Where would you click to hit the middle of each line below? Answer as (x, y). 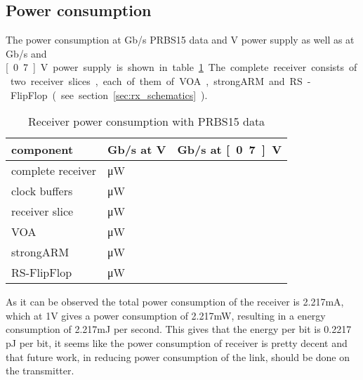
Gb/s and (26, 53)
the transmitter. (40, 371)
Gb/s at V (137, 150)
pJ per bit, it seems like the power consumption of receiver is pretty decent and (177, 342)
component (42, 150)
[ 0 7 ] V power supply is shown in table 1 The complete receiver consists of (181, 67)
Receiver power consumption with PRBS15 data (147, 122)
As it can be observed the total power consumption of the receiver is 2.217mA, (175, 302)
